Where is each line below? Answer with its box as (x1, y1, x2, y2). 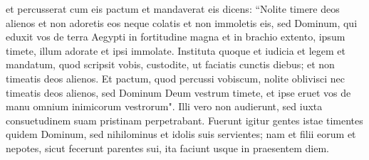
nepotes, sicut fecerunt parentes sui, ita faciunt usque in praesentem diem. (6, 140, 330, 155)
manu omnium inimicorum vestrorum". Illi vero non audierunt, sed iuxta (6, 99, 323, 114)
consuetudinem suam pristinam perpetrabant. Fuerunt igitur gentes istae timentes (6, 112, 363, 127)
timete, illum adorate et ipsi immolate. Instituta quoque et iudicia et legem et (6, 43, 345, 58)
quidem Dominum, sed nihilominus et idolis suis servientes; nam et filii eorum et (6, 127, 356, 142)
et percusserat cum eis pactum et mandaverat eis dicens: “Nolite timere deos (6, 1, 340, 16)
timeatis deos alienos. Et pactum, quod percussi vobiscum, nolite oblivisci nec (6, 70, 345, 85)
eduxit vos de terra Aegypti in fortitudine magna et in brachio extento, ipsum (6, 29, 345, 44)
